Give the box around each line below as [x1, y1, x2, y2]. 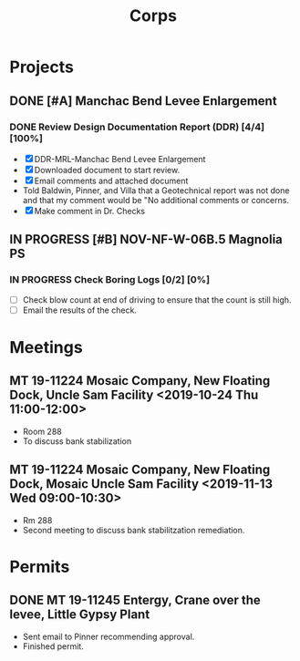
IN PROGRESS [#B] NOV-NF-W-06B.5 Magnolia [9, 232, 283, 247]
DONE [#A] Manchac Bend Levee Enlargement [9, 93, 277, 108]
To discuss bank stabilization [22, 435, 132, 447]
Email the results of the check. [22, 305, 137, 315]
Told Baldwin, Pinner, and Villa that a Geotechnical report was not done [22, 184, 290, 196]
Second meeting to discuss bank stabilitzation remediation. [22, 524, 245, 535]
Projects [9, 57, 75, 77]
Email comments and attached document [34, 175, 189, 186]
